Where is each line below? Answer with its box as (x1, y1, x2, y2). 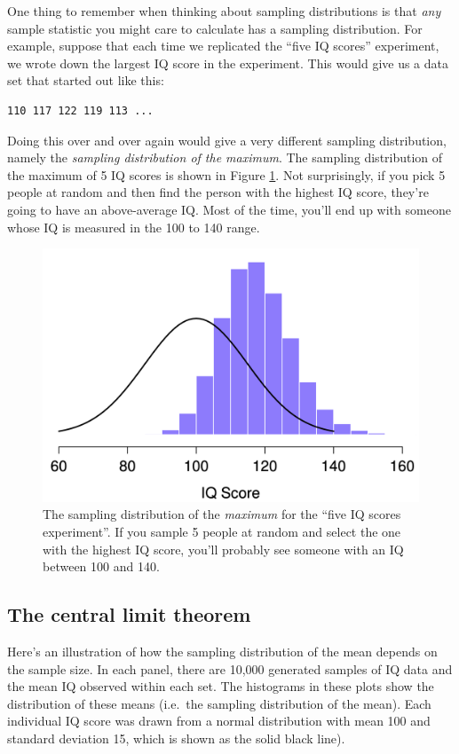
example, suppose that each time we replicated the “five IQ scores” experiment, (7, 36, 439, 55)
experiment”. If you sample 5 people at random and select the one (43, 522, 401, 541)
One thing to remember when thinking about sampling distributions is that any (7, 2, 441, 20)
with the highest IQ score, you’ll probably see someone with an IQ (43, 539, 404, 558)
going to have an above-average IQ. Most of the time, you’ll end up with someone (7, 200, 451, 218)
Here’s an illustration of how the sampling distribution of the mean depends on (7, 642, 438, 660)
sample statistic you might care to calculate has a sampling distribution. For (7, 19, 423, 37)
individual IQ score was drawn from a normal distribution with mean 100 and (7, 711, 431, 730)
